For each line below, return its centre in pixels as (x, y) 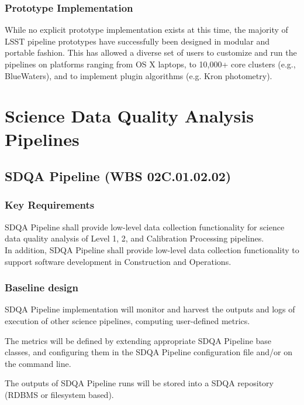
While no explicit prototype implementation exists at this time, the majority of (146, 30)
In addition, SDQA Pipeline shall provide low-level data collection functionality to (152, 249)
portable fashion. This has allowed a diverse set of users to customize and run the (151, 52)
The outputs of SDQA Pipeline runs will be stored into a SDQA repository (139, 383)
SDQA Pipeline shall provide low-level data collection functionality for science (145, 227)
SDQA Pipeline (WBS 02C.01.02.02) (118, 176)
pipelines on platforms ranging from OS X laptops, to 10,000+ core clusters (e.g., (150, 64)
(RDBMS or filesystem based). (59, 394)
